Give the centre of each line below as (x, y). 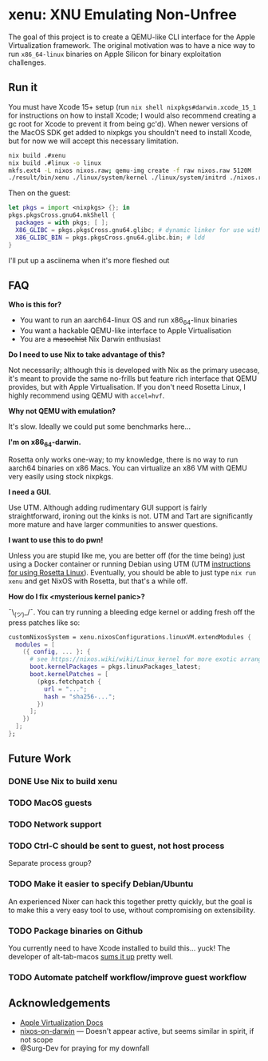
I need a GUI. (30, 492)
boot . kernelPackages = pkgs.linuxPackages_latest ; (115, 667)
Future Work (40, 759)
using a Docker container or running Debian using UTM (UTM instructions (130, 564)
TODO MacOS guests (50, 803)
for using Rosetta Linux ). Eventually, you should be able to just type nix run (132, 572)
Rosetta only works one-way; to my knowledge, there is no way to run (123, 459)
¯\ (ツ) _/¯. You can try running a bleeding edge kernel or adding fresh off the (132, 613)
